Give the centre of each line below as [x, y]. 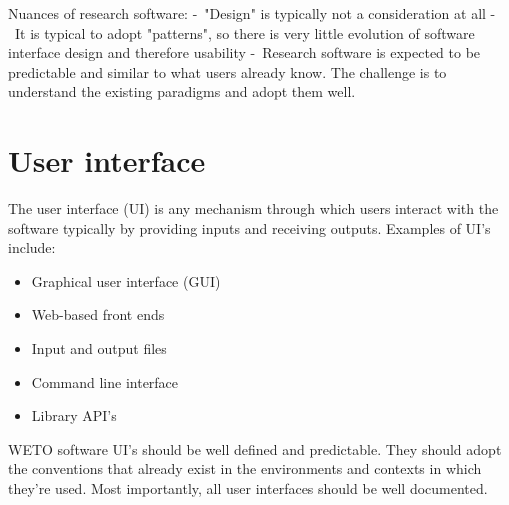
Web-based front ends [98, 314]
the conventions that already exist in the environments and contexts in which [245, 468]
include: [32, 247]
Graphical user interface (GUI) [126, 280]
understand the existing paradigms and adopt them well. [182, 91]
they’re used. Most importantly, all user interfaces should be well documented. [248, 488]
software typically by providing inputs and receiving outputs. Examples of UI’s [249, 227]
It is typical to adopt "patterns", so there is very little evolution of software [244, 32]
